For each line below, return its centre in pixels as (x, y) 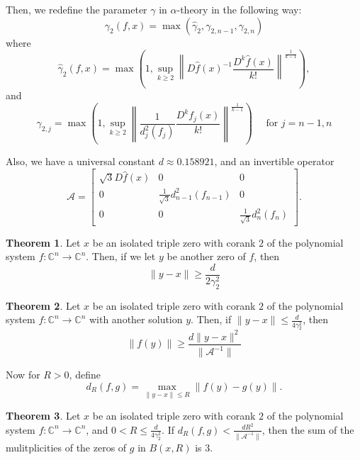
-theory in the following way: (239, 9)
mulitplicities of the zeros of (66, 447)
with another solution (136, 319)
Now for (23, 375)
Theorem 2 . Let (43, 305)
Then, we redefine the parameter (77, 9)
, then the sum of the (308, 429)
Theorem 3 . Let (43, 416)
